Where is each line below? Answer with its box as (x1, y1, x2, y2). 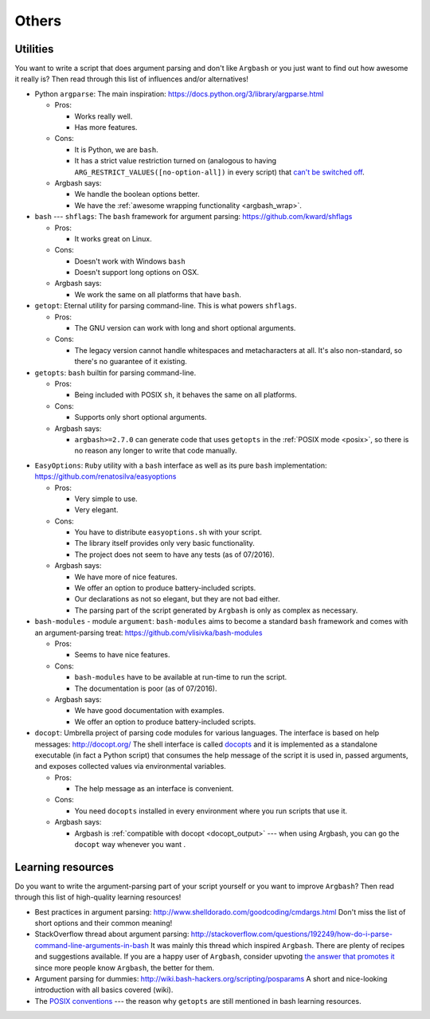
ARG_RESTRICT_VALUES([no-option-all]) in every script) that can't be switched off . (74, 167, 365, 177)
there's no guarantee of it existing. (74, 357, 187, 366)
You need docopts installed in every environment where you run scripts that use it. (74, 805, 348, 816)
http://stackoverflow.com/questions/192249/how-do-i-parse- (190, 929, 393, 939)
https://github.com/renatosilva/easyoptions (34, 472, 177, 481)
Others (14, 12, 62, 29)
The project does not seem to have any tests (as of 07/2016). (74, 550, 275, 559)
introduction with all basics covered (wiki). (34, 985, 174, 995)
